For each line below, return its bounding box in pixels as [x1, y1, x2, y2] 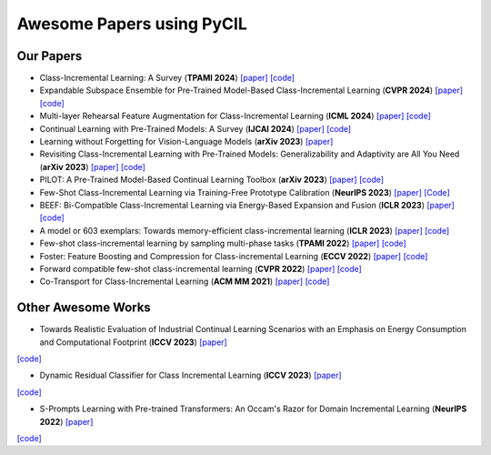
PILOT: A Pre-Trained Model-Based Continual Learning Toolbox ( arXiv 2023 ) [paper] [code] [39, 174, 385, 186]
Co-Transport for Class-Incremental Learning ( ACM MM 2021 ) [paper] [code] [39, 276, 330, 287]
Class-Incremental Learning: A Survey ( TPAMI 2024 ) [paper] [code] [39, 73, 296, 84]
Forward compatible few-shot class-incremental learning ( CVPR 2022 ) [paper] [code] [39, 263, 363, 274]
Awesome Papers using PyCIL [16, 14, 247, 34]
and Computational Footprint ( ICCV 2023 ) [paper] [39, 337, 227, 348]
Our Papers [16, 48, 83, 64]
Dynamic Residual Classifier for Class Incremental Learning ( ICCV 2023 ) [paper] [39, 369, 342, 381]
